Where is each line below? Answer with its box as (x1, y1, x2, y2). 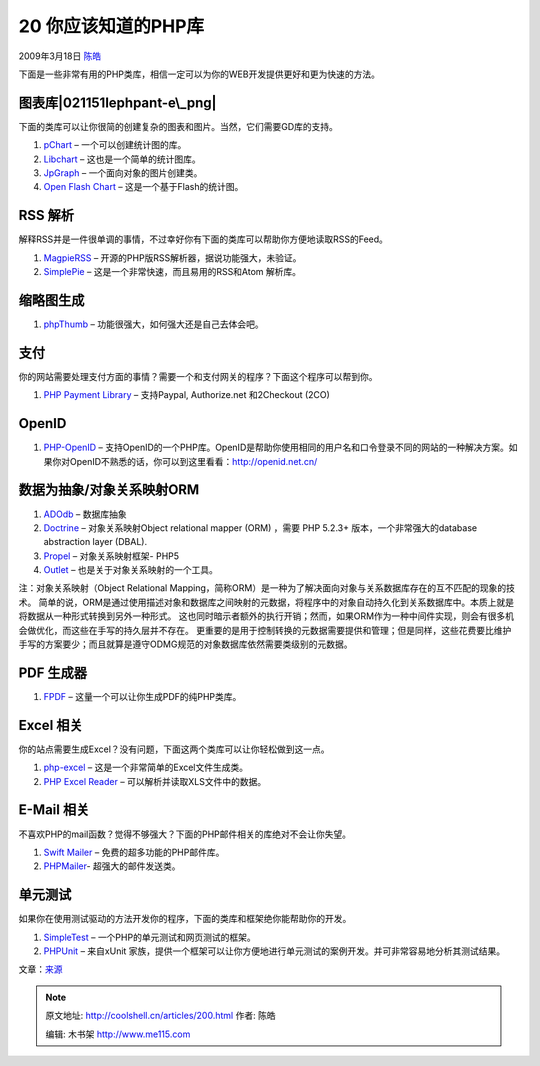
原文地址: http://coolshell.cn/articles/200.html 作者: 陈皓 (45, 1010, 276, 1022)
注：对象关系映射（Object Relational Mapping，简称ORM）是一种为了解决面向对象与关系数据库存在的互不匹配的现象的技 (18, 582, 515, 594)
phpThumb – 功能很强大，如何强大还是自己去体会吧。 (43, 318, 264, 330)
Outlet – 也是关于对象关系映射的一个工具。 (43, 564, 219, 576)
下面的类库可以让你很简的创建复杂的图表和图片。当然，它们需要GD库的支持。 (18, 120, 339, 132)
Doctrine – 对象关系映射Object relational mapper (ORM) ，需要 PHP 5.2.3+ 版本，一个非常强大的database (43, 521, 478, 534)
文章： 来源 (18, 963, 63, 975)
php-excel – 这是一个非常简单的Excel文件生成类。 (43, 761, 249, 774)
